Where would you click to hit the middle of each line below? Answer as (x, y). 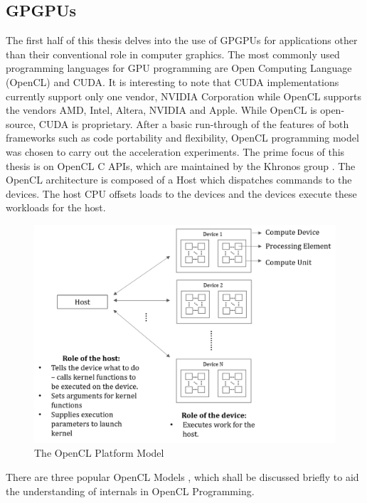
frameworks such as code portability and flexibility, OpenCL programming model (182, 138)
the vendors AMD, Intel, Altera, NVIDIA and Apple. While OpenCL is (161, 110)
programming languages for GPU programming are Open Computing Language (179, 68)
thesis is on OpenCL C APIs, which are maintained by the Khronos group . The (181, 165)
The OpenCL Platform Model (99, 453)
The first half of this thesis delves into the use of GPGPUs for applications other (182, 40)
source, (21, 123)
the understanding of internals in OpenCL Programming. (130, 491)
